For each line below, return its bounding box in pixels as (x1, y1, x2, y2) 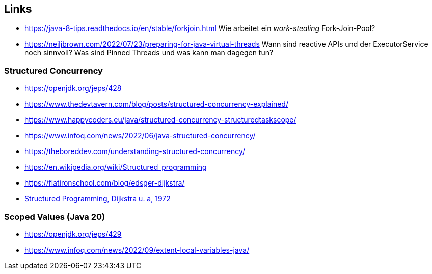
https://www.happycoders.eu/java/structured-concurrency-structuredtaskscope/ (24, 115, 296, 125)
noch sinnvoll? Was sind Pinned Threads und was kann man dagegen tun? (24, 48, 274, 57)
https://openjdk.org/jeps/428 (24, 84, 122, 93)
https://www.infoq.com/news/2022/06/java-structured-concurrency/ (24, 131, 256, 140)
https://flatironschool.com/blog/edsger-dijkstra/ (24, 178, 185, 188)
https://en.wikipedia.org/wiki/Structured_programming (24, 163, 207, 172)
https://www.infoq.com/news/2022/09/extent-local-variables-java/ (24, 245, 250, 254)
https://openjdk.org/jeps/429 (24, 229, 122, 238)
